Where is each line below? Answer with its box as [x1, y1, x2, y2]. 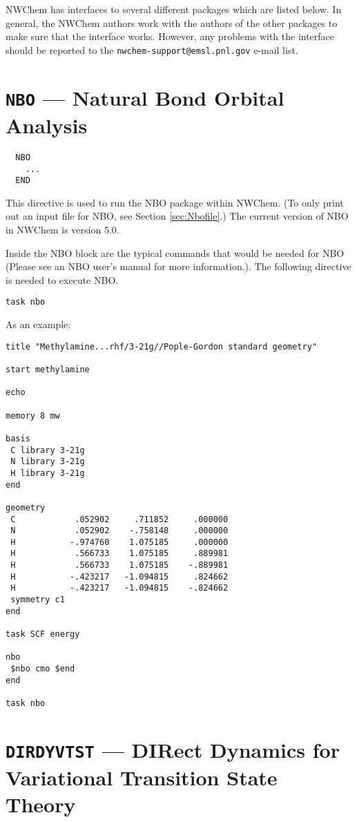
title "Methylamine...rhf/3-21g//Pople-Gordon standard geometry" [6, 341, 318, 352]
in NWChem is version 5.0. [6, 222, 119, 237]
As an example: [6, 317, 71, 332]
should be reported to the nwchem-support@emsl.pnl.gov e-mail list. [6, 42, 298, 57]
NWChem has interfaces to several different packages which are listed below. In [6, 2, 342, 16]
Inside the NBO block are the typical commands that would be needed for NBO [6, 245, 345, 260]
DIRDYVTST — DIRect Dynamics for [6, 735, 340, 763]
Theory [6, 790, 76, 819]
